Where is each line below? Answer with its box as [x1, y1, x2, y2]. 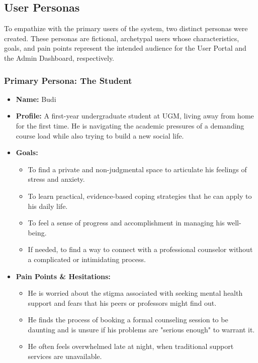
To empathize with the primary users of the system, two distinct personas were [4, 23, 248, 34]
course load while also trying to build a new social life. [16, 130, 184, 141]
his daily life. [28, 200, 68, 211]
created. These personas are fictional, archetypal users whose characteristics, [4, 33, 239, 43]
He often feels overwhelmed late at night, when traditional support [28, 341, 234, 351]
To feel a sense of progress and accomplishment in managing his [28, 217, 225, 228]
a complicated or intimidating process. [28, 254, 146, 264]
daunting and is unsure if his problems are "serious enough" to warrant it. [28, 324, 255, 334]
